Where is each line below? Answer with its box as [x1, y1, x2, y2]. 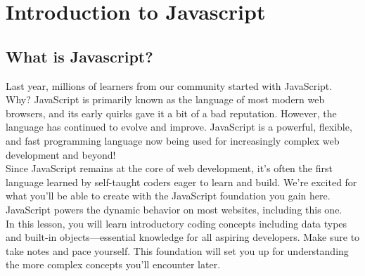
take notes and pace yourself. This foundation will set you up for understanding [6, 243, 349, 258]
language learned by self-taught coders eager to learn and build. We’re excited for [6, 174, 357, 189]
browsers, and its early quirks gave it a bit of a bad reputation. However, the [6, 105, 337, 120]
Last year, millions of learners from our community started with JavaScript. [6, 78, 333, 93]
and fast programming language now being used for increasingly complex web [6, 133, 340, 147]
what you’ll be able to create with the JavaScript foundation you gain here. [6, 188, 331, 203]
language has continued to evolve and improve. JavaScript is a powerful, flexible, [6, 119, 352, 134]
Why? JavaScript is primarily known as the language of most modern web [6, 92, 325, 107]
